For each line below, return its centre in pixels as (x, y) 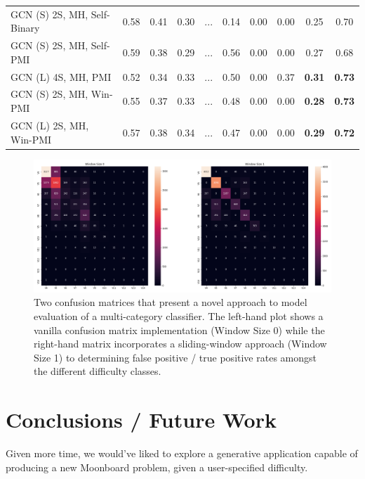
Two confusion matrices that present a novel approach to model (171, 302)
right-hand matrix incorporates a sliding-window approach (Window (180, 344)
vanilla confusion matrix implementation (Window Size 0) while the (179, 330)
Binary (25, 28)
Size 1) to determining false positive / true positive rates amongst (175, 357)
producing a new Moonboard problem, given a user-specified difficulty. (157, 467)
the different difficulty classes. (98, 371)
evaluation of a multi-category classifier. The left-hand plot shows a (179, 316)
